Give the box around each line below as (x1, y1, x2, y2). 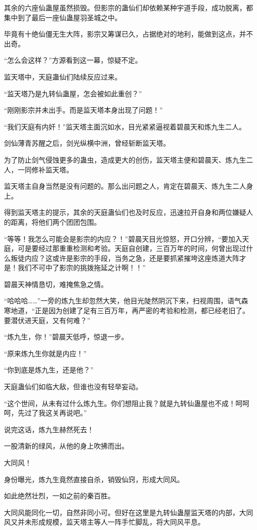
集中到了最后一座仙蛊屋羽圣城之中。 (4, 12, 122, 22)
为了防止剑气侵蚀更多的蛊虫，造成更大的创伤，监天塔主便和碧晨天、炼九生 (4, 154, 246, 164)
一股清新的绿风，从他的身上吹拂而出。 (4, 441, 128, 451)
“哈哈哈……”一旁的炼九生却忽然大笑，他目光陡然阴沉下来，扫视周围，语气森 (4, 295, 248, 306)
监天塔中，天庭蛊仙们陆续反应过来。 (4, 71, 122, 82)
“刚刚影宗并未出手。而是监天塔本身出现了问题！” (4, 105, 163, 115)
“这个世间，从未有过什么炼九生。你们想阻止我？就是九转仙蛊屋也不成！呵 (4, 398, 243, 408)
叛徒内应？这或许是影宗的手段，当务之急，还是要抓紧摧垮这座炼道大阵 (10, 252, 239, 263)
